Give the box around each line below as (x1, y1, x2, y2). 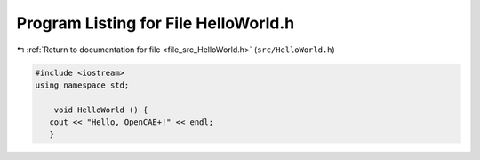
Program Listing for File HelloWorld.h (16, 13, 295, 33)
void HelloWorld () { (53, 104, 148, 115)
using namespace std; (35, 80, 130, 90)
